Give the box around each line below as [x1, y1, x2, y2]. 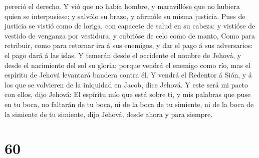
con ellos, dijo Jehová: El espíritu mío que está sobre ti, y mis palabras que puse [5, 89, 251, 99]
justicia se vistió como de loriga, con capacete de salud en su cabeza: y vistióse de [5, 20, 255, 31]
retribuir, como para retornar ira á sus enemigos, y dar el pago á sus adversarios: [5, 40, 253, 50]
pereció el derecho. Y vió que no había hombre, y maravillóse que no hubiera [5, 1, 240, 11]
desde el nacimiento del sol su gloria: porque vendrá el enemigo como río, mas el [5, 59, 250, 70]
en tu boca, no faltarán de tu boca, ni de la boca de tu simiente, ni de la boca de [5, 98, 254, 109]
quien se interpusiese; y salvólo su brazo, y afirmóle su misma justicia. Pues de [5, 10, 245, 21]
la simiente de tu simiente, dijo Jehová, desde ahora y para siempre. [5, 108, 213, 119]
